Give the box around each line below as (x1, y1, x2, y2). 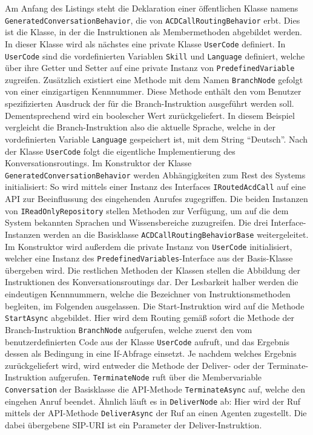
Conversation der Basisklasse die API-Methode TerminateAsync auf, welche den (5, 383, 306, 396)
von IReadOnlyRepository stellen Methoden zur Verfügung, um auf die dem (5, 204, 289, 217)
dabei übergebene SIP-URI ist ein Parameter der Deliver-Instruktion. (5, 419, 262, 431)
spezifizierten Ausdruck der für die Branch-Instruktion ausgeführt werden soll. (5, 97, 294, 110)
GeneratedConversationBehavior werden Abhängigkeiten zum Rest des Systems (5, 168, 306, 181)
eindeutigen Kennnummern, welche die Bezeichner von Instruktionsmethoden (5, 288, 291, 300)
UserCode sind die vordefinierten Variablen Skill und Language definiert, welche (5, 49, 305, 62)
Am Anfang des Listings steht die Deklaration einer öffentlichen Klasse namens (5, 2, 298, 14)
